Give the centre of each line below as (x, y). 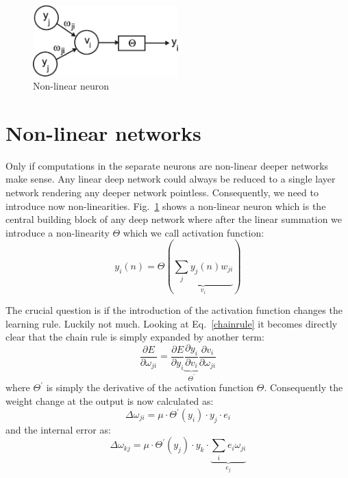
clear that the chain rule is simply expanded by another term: (135, 337)
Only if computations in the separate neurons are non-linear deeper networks (167, 165)
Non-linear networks (103, 132)
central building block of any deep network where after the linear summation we (174, 219)
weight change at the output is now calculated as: (110, 400)
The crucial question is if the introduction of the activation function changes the (174, 310)
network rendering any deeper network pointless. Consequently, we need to (162, 192)
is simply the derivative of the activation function (150, 387)
